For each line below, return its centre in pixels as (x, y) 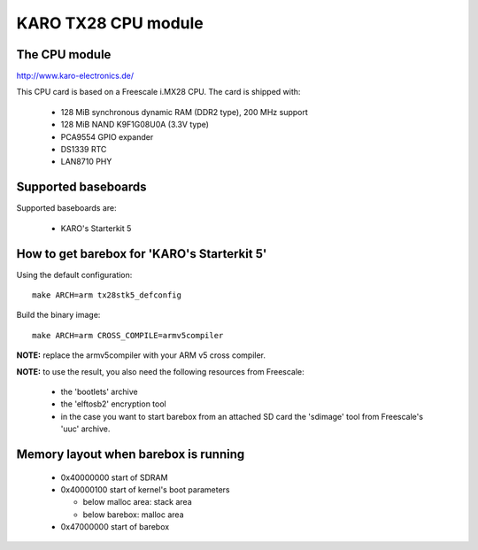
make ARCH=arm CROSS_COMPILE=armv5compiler (128, 335)
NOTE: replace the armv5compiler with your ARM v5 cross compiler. (141, 355)
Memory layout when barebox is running (131, 454)
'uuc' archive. (85, 429)
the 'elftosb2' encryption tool (114, 404)
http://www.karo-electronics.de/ (75, 76)
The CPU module (64, 54)
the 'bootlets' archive (99, 391)
